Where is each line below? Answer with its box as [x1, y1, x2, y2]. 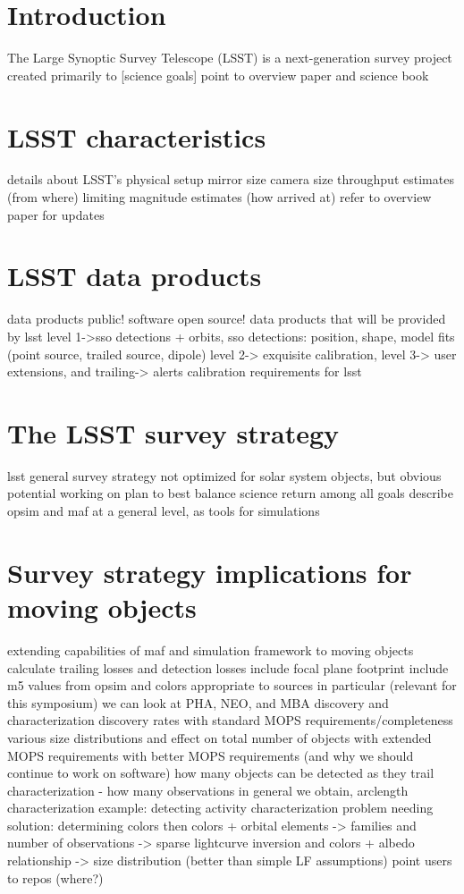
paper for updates [7, 205, 105, 223]
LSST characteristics [7, 118, 266, 155]
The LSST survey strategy [7, 414, 340, 451]
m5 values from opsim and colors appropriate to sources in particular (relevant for [7, 676, 457, 695]
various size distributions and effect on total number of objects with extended [7, 728, 432, 746]
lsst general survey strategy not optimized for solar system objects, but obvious [7, 466, 442, 485]
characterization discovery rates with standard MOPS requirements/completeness [7, 711, 453, 730]
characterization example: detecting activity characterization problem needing [7, 798, 434, 817]
